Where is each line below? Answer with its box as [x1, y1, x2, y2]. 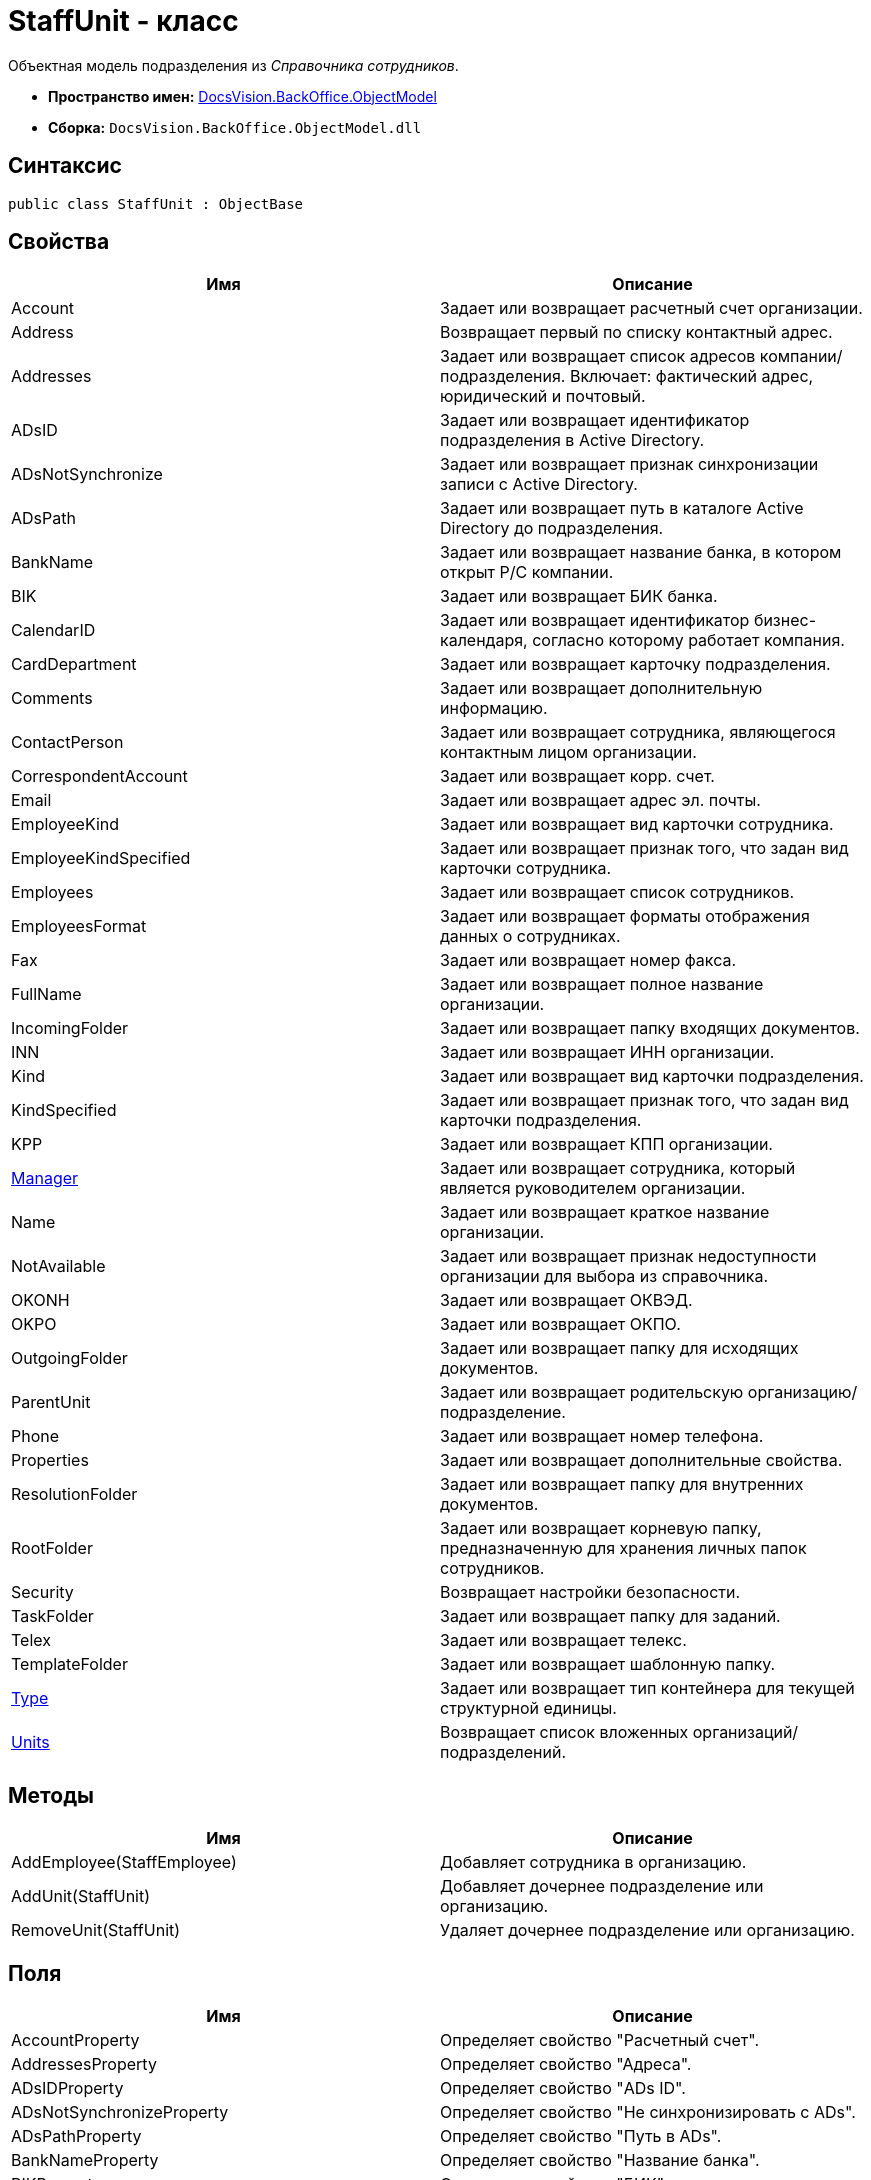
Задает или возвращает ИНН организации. [440, 1042, 775, 1063]
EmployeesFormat [11, 916, 147, 937]
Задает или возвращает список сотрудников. [440, 882, 795, 903]
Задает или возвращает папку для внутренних [440, 1474, 804, 1495]
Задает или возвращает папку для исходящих [440, 1338, 799, 1359]
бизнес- [753, 610, 816, 631]
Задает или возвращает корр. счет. [440, 766, 715, 787]
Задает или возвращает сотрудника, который [440, 1158, 796, 1179]
